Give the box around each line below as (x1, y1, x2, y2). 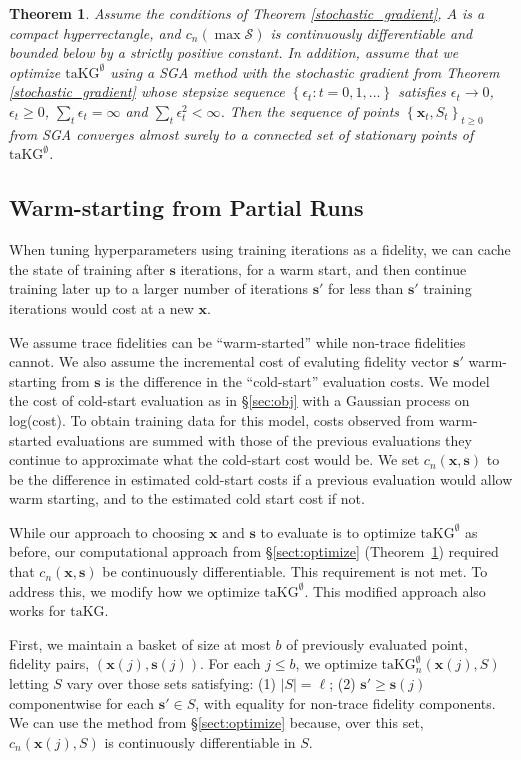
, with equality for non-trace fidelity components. (195, 692, 496, 713)
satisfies (398, 81, 446, 102)
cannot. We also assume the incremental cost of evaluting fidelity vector (9, 351, 449, 372)
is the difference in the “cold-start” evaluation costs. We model (105, 370, 490, 391)
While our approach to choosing (9, 521, 205, 542)
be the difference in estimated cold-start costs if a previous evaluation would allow (9, 468, 513, 489)
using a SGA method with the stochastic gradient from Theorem (110, 61, 500, 82)
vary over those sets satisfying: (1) (66, 673, 276, 694)
